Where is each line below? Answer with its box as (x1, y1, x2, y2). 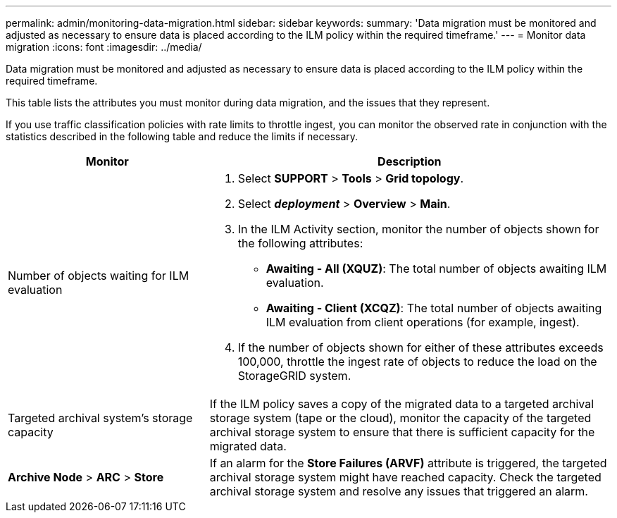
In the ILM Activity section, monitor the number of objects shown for (237, 222, 599, 236)
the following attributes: (237, 236, 363, 250)
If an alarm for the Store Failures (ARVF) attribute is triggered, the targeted (209, 456, 607, 470)
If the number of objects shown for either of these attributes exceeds (237, 340, 604, 354)
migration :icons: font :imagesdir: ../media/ (6, 41, 202, 53)
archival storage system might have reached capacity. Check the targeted (209, 470, 602, 484)
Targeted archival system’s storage (8, 411, 193, 425)
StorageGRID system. (237, 369, 351, 383)
